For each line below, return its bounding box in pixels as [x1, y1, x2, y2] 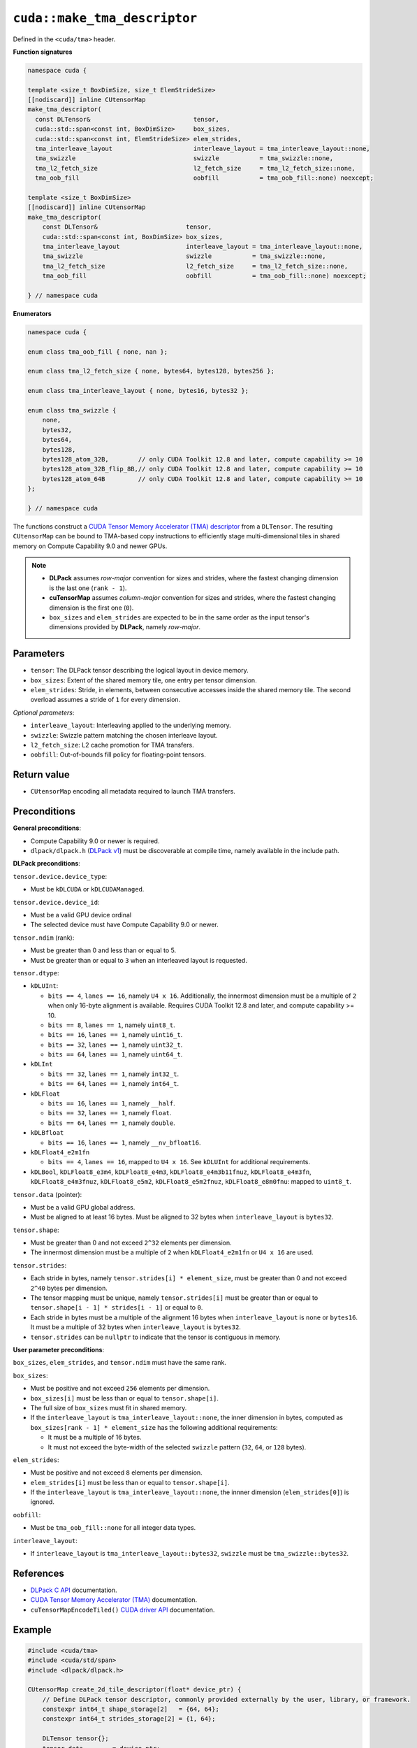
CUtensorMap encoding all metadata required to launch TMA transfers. [30, 787, 235, 796]
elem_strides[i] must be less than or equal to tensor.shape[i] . [30, 1478, 230, 1486]
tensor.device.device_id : [13, 898, 100, 906]
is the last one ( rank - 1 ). [49, 584, 127, 592]
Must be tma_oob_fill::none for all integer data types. [30, 1524, 196, 1532]
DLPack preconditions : [13, 859, 80, 868]
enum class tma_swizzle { [27, 406, 117, 414]
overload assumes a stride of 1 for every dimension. [30, 696, 181, 704]
